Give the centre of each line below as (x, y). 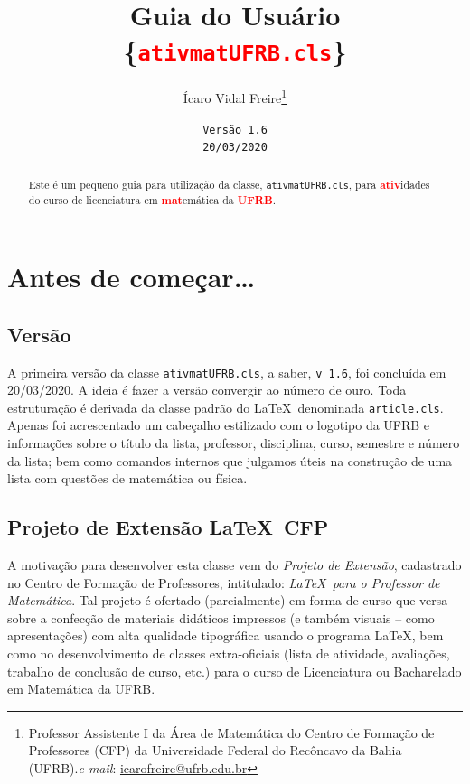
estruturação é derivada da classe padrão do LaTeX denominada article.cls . (226, 407)
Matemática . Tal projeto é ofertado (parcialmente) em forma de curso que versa (228, 600)
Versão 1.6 (235, 130)
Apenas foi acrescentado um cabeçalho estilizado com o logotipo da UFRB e (219, 425)
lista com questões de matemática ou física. (127, 478)
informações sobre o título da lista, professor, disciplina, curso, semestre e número (234, 443)
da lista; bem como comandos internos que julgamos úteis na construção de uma (230, 460)
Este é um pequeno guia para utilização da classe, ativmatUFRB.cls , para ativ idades (229, 184)
